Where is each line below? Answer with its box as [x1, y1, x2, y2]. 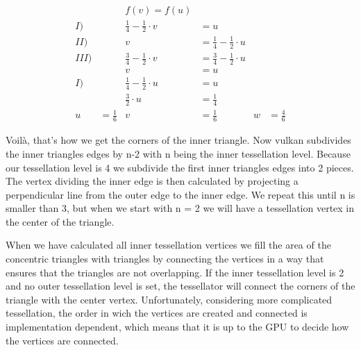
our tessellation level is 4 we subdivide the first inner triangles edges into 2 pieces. [6, 160, 354, 174]
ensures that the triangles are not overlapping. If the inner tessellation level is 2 [6, 265, 344, 279]
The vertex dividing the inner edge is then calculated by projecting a [6, 174, 299, 188]
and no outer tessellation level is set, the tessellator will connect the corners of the [6, 278, 355, 293]
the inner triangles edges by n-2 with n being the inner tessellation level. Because [6, 146, 351, 160]
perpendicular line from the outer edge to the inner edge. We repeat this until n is [6, 187, 355, 201]
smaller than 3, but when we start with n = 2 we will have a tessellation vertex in [6, 201, 355, 215]
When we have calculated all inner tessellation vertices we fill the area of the [6, 237, 331, 252]
